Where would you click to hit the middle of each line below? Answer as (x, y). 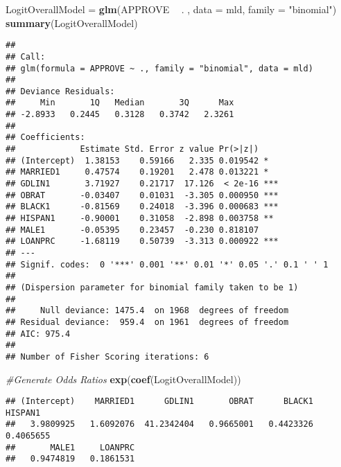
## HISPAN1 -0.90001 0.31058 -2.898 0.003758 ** (140, 219)
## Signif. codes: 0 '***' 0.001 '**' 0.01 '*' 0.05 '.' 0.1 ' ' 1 (167, 264)
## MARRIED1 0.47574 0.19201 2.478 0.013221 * (137, 172)
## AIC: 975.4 (38, 334)
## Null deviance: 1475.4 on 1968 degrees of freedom (147, 311)
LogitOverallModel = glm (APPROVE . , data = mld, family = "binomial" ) (171, 9)
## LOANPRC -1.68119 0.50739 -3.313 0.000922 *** (142, 241)
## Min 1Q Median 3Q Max (120, 103)
